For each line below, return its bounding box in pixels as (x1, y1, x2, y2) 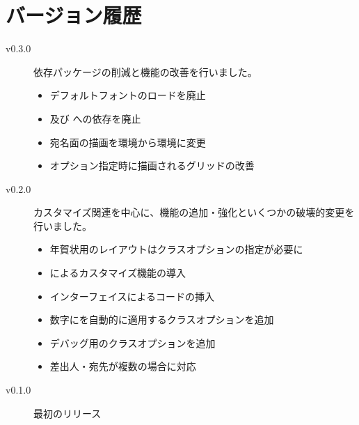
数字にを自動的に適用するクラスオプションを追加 (49, 312, 274, 327)
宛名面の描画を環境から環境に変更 (49, 134, 206, 149)
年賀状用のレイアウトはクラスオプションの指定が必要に (49, 242, 303, 256)
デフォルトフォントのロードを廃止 (49, 88, 206, 102)
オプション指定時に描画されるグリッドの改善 (49, 158, 255, 173)
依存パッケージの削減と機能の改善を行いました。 (33, 64, 257, 79)
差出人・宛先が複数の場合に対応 (49, 359, 196, 373)
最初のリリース (33, 405, 102, 420)
